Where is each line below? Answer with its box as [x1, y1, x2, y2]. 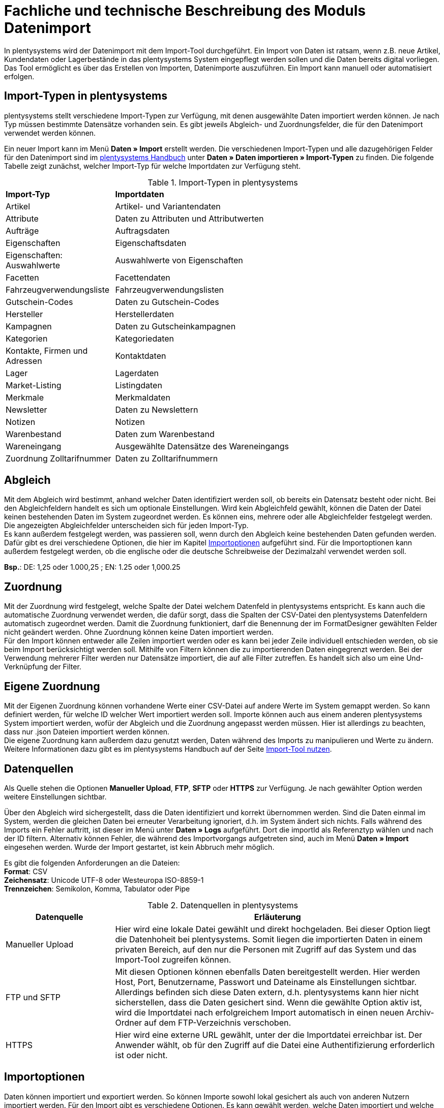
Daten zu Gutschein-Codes [115, 296, 219, 307]
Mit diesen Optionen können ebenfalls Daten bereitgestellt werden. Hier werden [115, 966, 420, 977]
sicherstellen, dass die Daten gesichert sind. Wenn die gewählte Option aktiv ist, [115, 997, 422, 1007]
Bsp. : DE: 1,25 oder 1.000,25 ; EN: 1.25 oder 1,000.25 [4, 563, 181, 572]
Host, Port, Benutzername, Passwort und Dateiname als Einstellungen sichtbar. [115, 976, 417, 987]
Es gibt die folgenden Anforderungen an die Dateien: [4, 858, 180, 867]
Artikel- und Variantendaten [115, 201, 221, 211]
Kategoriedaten [115, 333, 174, 344]
